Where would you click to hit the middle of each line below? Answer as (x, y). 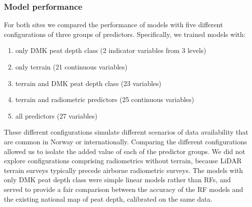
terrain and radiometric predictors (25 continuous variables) (105, 99)
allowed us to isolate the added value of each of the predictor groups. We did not (125, 151)
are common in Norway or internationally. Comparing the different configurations (126, 141)
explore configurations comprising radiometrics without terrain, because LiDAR (123, 161)
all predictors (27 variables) (56, 115)
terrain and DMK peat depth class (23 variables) (88, 83)
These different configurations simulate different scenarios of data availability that (126, 132)
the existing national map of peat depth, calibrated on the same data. (108, 198)
